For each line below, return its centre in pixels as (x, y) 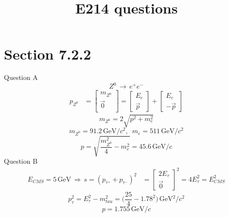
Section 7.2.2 (48, 54)
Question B (21, 161)
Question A (21, 77)
